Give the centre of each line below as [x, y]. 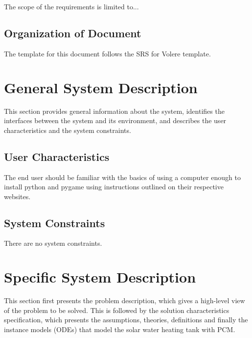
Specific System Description [100, 277]
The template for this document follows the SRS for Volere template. [107, 53]
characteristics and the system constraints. [68, 130]
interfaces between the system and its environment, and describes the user [115, 120]
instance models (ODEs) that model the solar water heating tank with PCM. [120, 329]
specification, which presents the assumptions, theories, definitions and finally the [126, 320]
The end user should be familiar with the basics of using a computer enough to [122, 177]
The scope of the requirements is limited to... [71, 6]
